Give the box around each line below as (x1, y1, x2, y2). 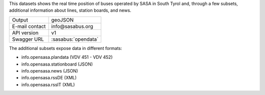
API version (12, 29, 39, 36)
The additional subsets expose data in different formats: (9, 45, 122, 51)
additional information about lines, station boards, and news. (9, 7, 132, 13)
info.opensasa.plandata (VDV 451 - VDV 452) (21, 54, 113, 60)
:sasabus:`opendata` (51, 36, 99, 43)
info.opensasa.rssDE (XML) (21, 75, 77, 81)
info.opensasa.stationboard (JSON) (21, 61, 93, 67)
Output (12, 16, 28, 23)
